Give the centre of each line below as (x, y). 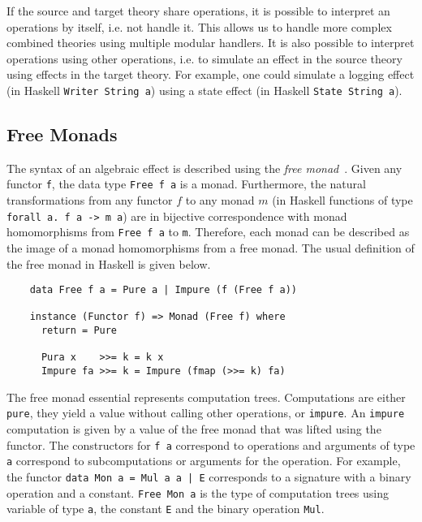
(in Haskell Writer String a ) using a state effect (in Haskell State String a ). (205, 90)
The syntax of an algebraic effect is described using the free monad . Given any (205, 168)
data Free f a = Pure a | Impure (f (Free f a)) (163, 290)
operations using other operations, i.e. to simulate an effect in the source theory (205, 58)
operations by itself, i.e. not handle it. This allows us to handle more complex (199, 26)
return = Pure (79, 331)
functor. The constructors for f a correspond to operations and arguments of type (211, 444)
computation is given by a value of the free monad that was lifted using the (194, 429)
